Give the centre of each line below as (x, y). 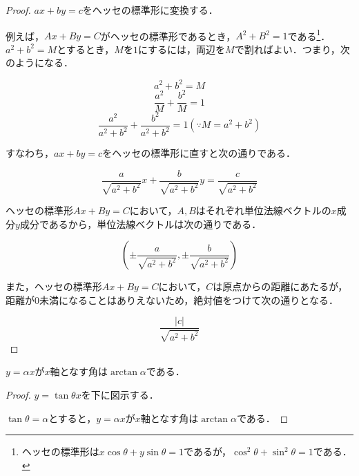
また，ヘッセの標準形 (54, 286)
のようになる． (39, 63)
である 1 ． (309, 35)
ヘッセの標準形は (60, 451)
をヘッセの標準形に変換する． (150, 10)
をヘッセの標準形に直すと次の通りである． (199, 153)
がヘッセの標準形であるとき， (168, 36)
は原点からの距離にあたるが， (280, 286)
